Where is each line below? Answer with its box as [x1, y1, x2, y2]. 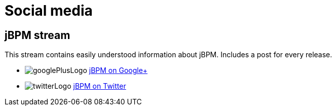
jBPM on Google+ [89, 66, 148, 75]
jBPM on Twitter [73, 82, 126, 91]
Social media [5, 2, 93, 19]
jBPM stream [5, 28, 70, 42]
